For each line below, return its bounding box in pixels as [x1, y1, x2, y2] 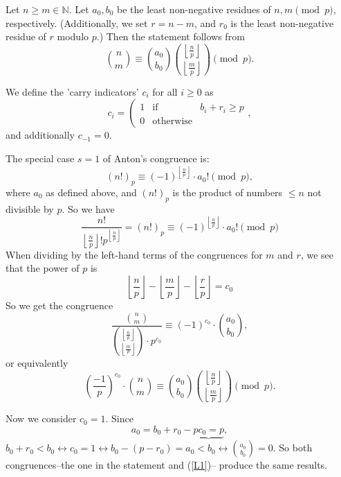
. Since [105, 411, 133, 426]
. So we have [62, 201, 115, 216]
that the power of [6, 261, 80, 275]
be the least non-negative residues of [116, 2, 271, 16]
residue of [6, 29, 46, 44]
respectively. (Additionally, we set [6, 15, 148, 30]
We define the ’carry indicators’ [6, 84, 139, 98]
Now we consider [6, 411, 77, 426]
